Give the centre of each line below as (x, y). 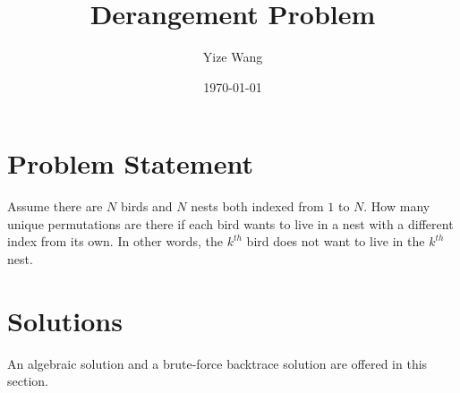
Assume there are (55, 206)
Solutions (65, 320)
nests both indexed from (257, 206)
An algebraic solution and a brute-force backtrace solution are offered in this (217, 363)
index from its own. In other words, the (115, 241)
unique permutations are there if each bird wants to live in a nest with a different (230, 223)
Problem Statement (130, 163)
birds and (146, 206)
